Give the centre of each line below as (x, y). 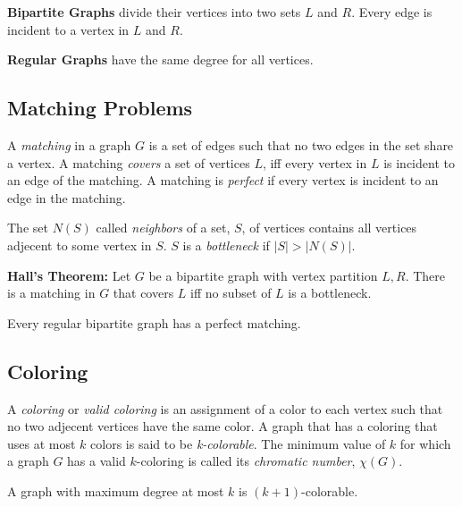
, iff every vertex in (315, 162)
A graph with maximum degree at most (116, 490)
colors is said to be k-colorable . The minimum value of (238, 443)
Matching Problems (100, 108)
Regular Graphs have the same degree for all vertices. (160, 59)
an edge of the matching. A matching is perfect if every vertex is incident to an (223, 180)
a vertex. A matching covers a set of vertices (129, 162)
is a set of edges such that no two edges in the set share (301, 144)
